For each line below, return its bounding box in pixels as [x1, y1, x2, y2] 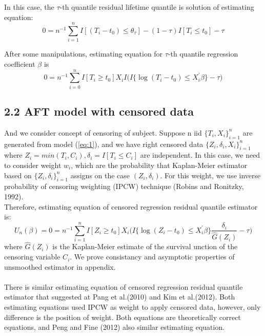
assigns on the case [70, 170, 130, 180]
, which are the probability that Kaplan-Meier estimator [71, 160, 248, 171]
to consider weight [4, 160, 62, 171]
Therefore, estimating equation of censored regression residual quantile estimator [4, 201, 258, 212]
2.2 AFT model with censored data [4, 103, 194, 119]
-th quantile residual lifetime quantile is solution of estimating [59, 2, 254, 12]
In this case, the [4, 2, 54, 12]
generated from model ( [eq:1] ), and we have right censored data [4, 138, 203, 149]
